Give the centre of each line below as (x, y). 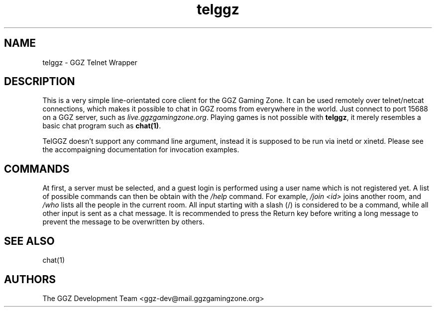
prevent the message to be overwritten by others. (123, 222)
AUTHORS (30, 279)
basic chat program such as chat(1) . (102, 126)
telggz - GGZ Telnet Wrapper (90, 62)
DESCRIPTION (40, 82)
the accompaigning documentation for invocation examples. (141, 150)
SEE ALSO (29, 241)
